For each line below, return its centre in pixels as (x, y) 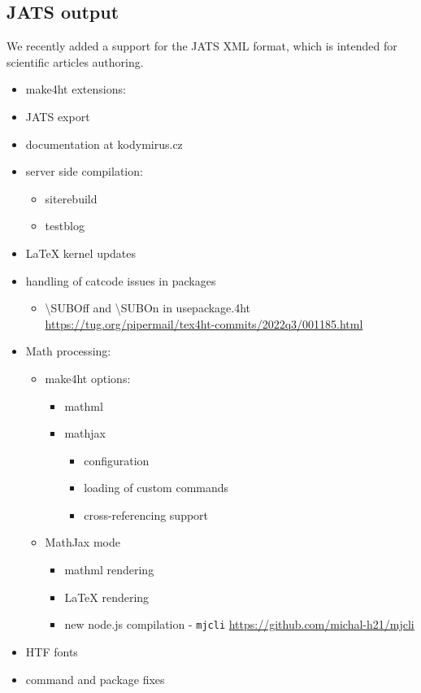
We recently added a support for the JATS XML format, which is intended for (202, 46)
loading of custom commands (156, 488)
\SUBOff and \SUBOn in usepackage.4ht (148, 308)
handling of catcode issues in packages (121, 280)
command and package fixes (95, 679)
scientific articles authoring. (75, 61)
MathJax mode (82, 542)
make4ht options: (88, 378)
